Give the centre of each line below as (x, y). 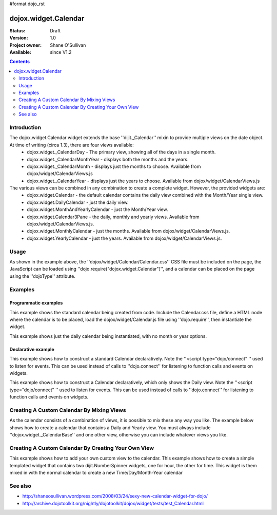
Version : (19, 38)
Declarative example (32, 349)
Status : (17, 30)
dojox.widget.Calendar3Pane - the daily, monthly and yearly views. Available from (113, 217)
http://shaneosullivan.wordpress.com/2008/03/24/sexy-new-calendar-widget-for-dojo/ (115, 496)
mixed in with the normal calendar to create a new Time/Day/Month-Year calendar (96, 473)
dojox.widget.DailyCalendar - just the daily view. (78, 202)
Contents (20, 62)
